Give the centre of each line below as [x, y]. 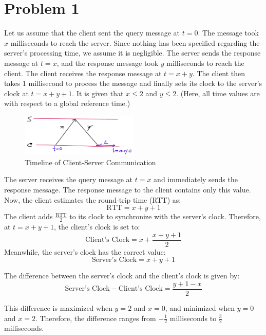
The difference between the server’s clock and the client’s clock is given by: [122, 276]
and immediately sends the [196, 179]
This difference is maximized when [58, 307]
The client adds [28, 216]
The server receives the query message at [69, 179]
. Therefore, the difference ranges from [96, 318]
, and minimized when [200, 307]
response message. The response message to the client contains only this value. [128, 190]
